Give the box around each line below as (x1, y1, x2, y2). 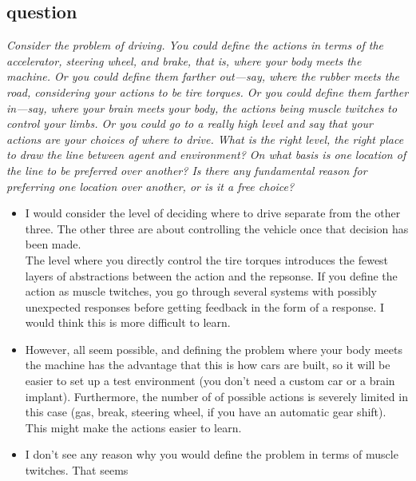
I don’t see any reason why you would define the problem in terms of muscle (25, 446, 398, 463)
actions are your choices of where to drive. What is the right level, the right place (6, 130, 404, 147)
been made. (25, 236, 81, 252)
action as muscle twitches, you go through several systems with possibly (25, 283, 377, 300)
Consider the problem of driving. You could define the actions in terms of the (6, 37, 384, 54)
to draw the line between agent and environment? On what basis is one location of (6, 146, 406, 163)
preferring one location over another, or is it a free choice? (6, 177, 295, 194)
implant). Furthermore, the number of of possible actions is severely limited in (25, 388, 408, 404)
